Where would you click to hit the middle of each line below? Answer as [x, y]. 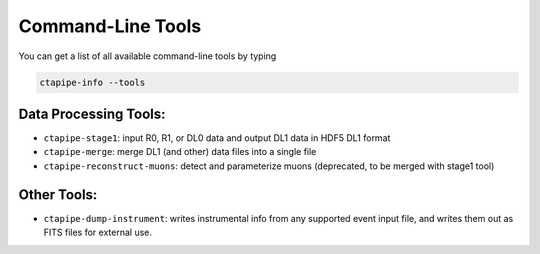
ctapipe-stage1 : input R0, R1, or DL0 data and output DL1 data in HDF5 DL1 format [217, 138]
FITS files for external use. [97, 232]
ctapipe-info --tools [92, 82]
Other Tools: [58, 194]
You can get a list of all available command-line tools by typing [147, 56]
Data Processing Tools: [92, 113]
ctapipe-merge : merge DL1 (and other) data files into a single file [180, 152]
